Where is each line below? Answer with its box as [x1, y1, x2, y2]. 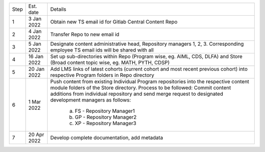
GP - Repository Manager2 [75, 114, 137, 120]
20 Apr [28, 131, 44, 138]
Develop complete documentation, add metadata [50, 134, 163, 141]
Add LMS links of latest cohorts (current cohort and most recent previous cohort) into [50, 66, 248, 72]
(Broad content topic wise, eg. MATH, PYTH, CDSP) [50, 59, 170, 66]
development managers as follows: [50, 97, 131, 103]
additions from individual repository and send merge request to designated [50, 91, 223, 97]
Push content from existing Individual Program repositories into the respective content [50, 78, 250, 85]
